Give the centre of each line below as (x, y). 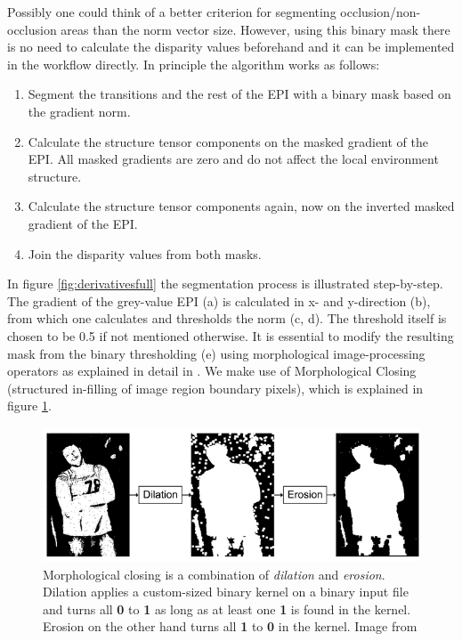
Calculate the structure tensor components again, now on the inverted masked (241, 206)
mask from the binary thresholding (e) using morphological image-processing (216, 353)
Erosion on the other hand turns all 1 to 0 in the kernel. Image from (230, 626)
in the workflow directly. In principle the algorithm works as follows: (194, 64)
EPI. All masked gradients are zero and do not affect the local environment (233, 159)
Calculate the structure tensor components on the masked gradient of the (228, 141)
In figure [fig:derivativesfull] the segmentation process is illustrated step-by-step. (225, 284)
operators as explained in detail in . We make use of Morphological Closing (212, 371)
